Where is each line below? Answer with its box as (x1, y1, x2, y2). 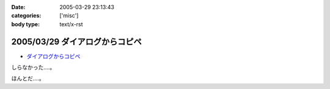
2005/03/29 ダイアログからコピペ (11, 37, 142, 47)
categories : (11, 12, 42, 20)
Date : (11, 4, 26, 10)
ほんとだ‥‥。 (11, 75, 45, 82)
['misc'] (59, 12, 79, 20)
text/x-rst (59, 20, 83, 27)
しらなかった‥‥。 (11, 64, 56, 71)
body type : (11, 20, 40, 27)
